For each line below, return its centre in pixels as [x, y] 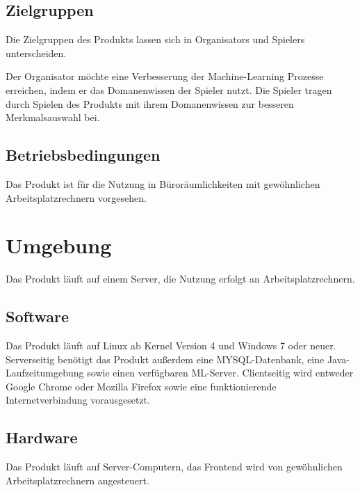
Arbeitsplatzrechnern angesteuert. [77, 480]
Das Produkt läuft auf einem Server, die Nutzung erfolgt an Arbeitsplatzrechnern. [180, 279]
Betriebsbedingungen [83, 155]
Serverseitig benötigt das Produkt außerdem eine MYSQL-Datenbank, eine [165, 359]
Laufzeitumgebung [45, 373]
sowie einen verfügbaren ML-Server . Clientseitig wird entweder [220, 373]
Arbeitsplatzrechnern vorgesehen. [76, 197]
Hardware [42, 437]
